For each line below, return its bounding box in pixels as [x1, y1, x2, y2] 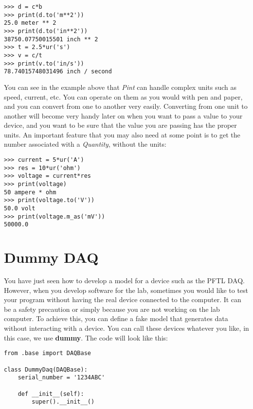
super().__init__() [32, 398, 95, 406]
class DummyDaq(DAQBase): [4, 366, 88, 373]
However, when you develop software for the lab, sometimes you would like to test [4, 285, 249, 295]
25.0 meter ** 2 [4, 19, 56, 27]
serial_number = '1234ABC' [18, 374, 105, 381]
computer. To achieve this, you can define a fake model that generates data [4, 313, 228, 324]
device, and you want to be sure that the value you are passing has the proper [4, 120, 237, 130]
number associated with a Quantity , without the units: [4, 139, 166, 149]
